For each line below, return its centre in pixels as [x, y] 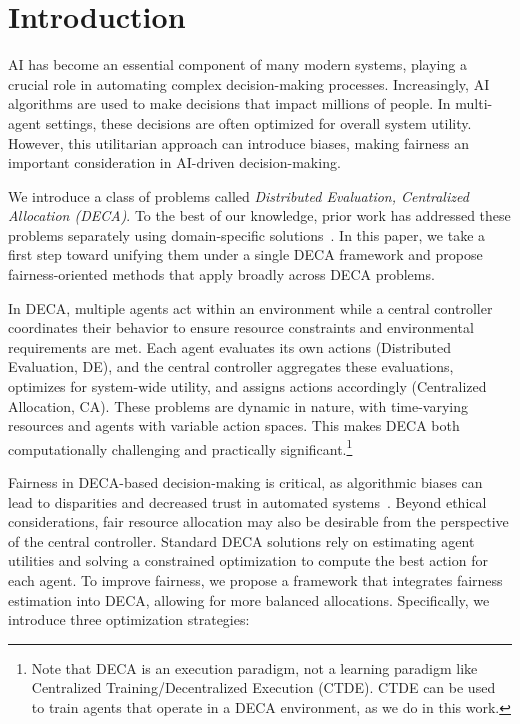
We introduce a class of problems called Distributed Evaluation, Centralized [238, 195]
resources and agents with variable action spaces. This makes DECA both [234, 425]
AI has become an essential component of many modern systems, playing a [237, 64]
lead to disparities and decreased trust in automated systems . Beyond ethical [247, 501]
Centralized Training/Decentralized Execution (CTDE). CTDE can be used [263, 687]
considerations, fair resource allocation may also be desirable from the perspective [258, 521]
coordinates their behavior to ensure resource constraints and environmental [241, 327]
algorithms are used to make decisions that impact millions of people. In [229, 103]
